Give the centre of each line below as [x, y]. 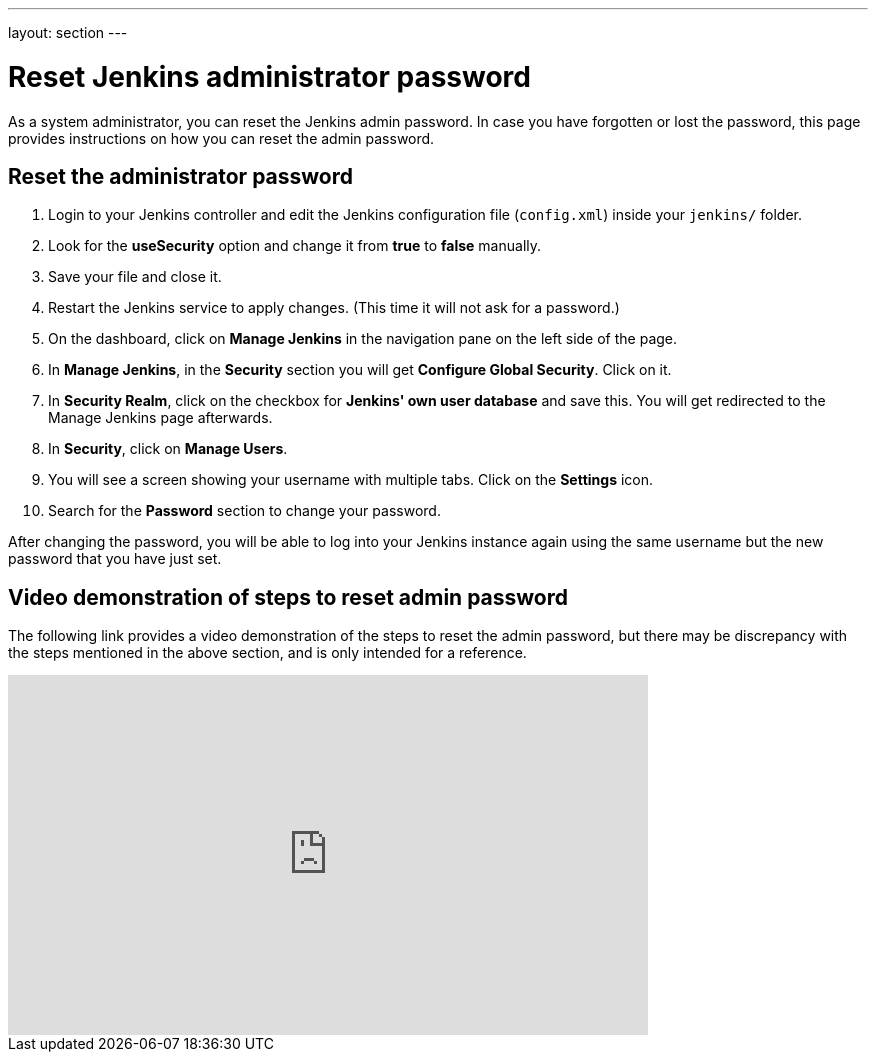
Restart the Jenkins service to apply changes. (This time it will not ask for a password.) [334, 308]
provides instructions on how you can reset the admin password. [221, 138]
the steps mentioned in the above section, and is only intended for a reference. [267, 653]
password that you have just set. [115, 559]
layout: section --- [68, 32]
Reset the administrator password [181, 176]
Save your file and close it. [135, 277]
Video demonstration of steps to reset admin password [288, 597]
